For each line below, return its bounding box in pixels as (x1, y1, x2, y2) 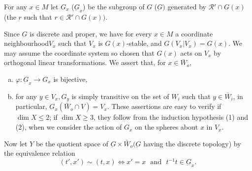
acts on (180, 47, 202, 58)
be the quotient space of (35, 138, 108, 148)
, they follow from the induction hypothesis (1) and (93, 112, 248, 122)
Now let (4, 138, 28, 148)
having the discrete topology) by (143, 138, 241, 148)
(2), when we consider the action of (15, 122, 122, 132)
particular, (15, 101, 47, 111)
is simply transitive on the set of (71, 91, 169, 101)
